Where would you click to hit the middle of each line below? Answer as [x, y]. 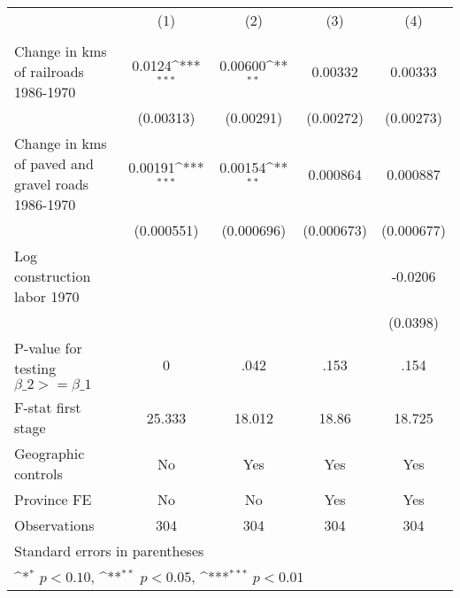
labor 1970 [47, 296]
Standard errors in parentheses [109, 551]
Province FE [53, 499]
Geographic [50, 453]
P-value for [48, 348]
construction [53, 276]
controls [38, 474]
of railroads [49, 71]
